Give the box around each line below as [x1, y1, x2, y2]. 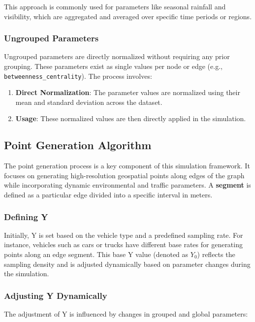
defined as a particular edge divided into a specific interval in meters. [4, 190, 213, 200]
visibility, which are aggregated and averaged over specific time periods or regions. [4, 11, 252, 21]
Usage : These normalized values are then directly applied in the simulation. [15, 113, 246, 124]
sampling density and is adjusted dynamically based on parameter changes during [4, 258, 251, 269]
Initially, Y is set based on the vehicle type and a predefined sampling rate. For [4, 229, 243, 240]
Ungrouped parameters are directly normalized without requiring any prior [4, 51, 230, 62]
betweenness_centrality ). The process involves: [4, 70, 152, 81]
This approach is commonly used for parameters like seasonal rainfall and [4, 1, 226, 11]
